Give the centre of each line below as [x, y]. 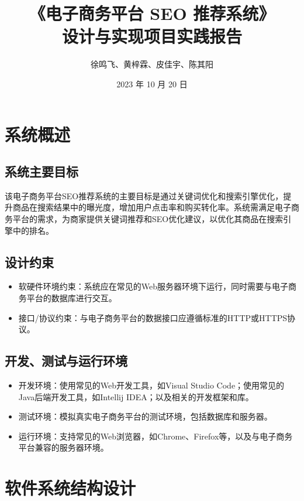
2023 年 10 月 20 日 [152, 83]
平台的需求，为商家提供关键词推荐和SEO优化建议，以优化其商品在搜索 [148, 219]
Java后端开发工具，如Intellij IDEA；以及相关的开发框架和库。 [136, 396]
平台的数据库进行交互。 [72, 298]
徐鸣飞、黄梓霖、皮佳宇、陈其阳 [152, 64]
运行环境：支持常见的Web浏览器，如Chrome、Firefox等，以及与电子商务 [156, 436]
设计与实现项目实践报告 [152, 36]
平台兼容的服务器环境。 [63, 447]
